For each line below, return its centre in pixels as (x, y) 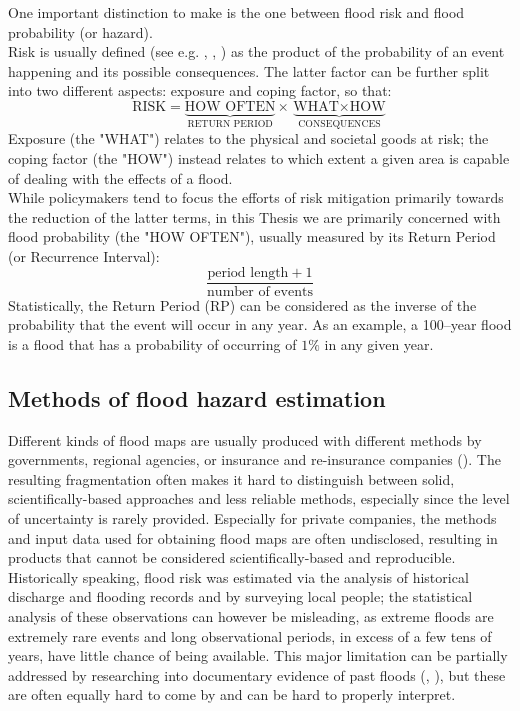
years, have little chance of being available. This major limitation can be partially (258, 655)
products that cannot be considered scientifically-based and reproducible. (232, 557)
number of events (260, 291)
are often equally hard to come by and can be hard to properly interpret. (232, 694)
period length (248, 272)
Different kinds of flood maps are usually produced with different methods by (245, 439)
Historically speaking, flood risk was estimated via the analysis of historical (238, 576)
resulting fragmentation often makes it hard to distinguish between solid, (231, 478)
